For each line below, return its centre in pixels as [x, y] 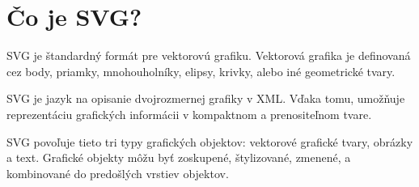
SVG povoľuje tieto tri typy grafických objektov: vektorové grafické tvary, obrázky [210, 141]
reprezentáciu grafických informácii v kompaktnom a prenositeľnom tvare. [189, 114]
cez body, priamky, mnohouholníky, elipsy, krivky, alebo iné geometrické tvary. [201, 71]
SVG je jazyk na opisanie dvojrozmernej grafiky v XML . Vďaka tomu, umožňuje [206, 98]
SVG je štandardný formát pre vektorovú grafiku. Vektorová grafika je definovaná [209, 55]
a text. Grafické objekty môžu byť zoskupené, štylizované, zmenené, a [179, 157]
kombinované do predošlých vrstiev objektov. [118, 173]
